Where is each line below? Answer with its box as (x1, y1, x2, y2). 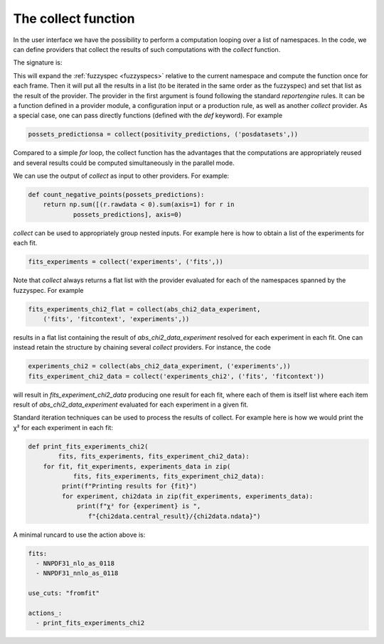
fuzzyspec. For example (13, 286, 84, 294)
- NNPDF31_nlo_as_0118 (36, 559, 115, 567)
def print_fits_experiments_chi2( (28, 442, 149, 451)
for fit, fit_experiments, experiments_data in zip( (43, 462, 231, 471)
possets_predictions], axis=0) (73, 210, 183, 218)
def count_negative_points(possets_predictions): (28, 190, 205, 199)
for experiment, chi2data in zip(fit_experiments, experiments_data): (61, 492, 314, 500)
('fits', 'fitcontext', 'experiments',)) (43, 315, 190, 323)
